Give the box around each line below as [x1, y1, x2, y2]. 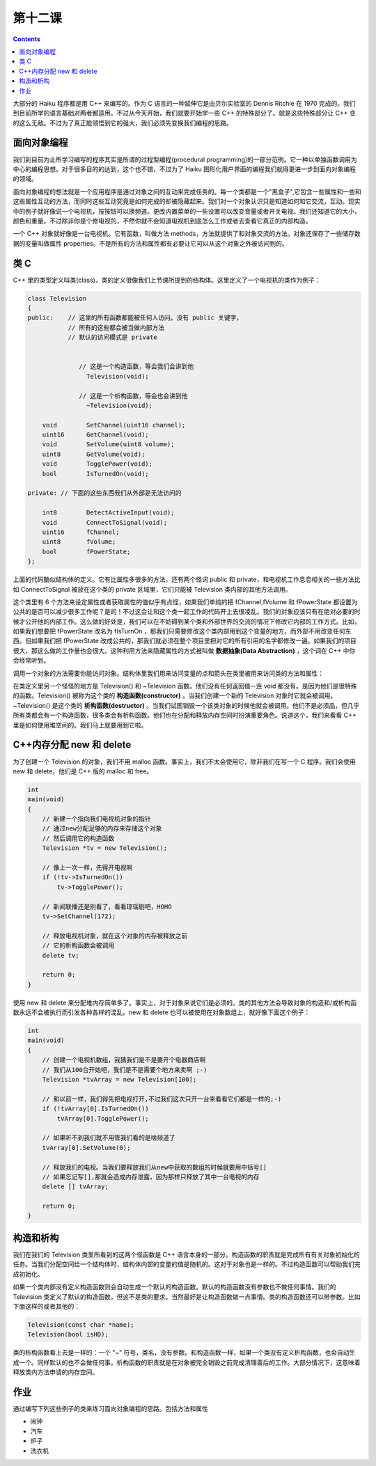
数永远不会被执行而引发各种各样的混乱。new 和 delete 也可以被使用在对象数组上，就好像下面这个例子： [13, 1008, 311, 1016]
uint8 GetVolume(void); [42, 450, 146, 458]
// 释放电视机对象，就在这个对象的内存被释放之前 [42, 931, 188, 940]
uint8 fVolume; [42, 538, 116, 546]
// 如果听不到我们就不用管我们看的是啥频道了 [42, 1134, 175, 1142]
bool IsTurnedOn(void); [42, 470, 149, 478]
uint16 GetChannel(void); [42, 431, 149, 439]
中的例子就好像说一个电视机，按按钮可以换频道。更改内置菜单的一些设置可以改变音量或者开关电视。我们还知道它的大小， [13, 207, 361, 215]
